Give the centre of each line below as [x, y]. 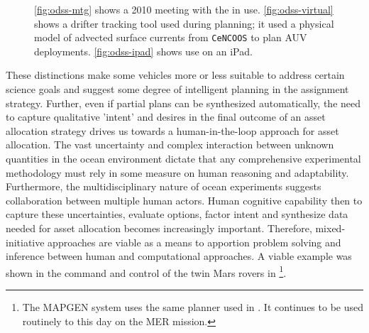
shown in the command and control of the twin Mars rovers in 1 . [146, 271]
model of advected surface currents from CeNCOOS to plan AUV [171, 37]
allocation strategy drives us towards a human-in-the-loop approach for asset [172, 130]
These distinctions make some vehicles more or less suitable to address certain [175, 75]
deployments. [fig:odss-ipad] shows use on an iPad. [143, 51]
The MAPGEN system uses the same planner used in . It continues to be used [193, 307]
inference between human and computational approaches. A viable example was [179, 256]
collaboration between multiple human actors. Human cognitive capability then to [184, 200]
